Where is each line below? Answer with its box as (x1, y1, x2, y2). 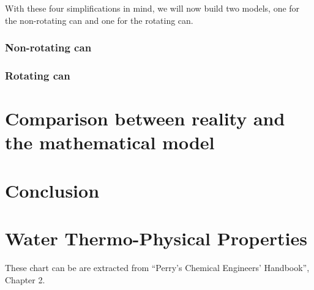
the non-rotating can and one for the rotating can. (5, 13, 193, 26)
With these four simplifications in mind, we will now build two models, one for (5, 2, 300, 14)
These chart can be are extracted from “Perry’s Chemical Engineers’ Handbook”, (5, 261, 310, 273)
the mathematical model (5, 130, 215, 155)
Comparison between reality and (5, 106, 285, 131)
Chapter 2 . (5, 273, 45, 286)
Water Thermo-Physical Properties (5, 226, 307, 250)
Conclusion (5, 177, 100, 203)
